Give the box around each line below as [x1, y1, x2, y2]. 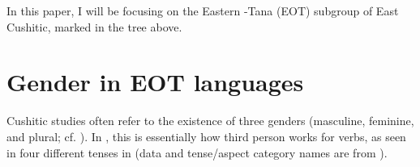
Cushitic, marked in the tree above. [6, 18, 182, 35]
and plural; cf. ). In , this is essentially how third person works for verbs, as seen [6, 127, 406, 144]
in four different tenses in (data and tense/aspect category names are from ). [6, 144, 388, 161]
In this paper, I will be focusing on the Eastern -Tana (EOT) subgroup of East [6, 2, 399, 19]
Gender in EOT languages [6, 65, 304, 98]
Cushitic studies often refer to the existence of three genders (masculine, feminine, [6, 112, 414, 129]
